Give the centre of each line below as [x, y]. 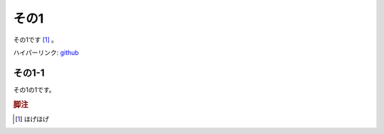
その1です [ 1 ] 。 [36, 40]
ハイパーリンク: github [46, 52]
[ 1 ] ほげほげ [32, 119]
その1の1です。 [34, 89]
